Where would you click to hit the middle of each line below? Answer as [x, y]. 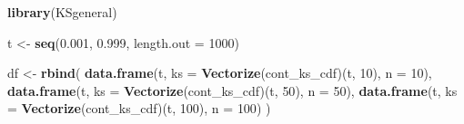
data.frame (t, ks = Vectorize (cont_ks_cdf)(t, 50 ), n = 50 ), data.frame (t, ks [232, 90]
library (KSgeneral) [62, 12]
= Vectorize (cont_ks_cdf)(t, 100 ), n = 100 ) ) [139, 108]
